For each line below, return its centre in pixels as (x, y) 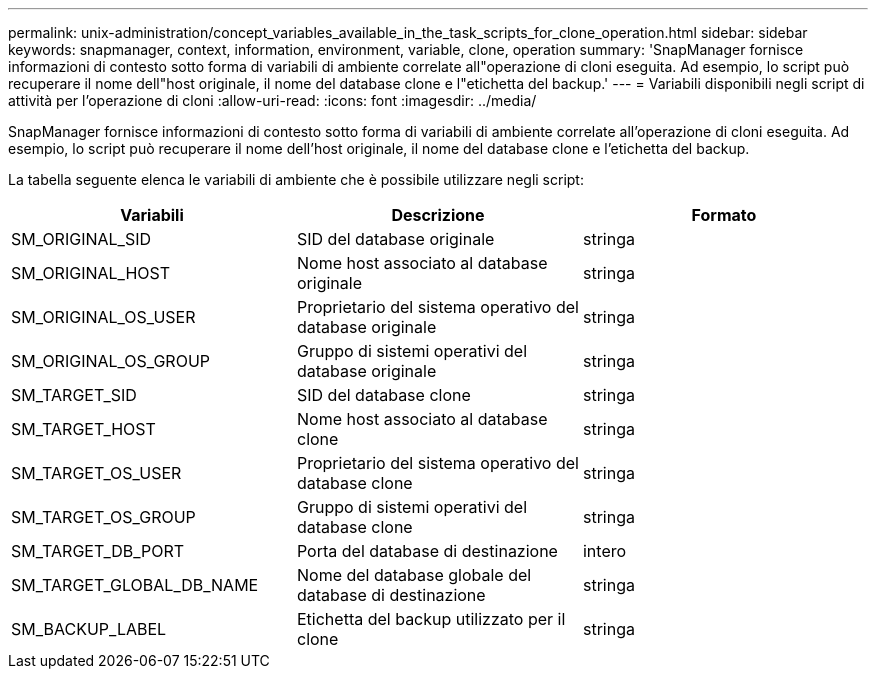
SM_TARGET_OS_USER (96, 473)
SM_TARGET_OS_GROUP (103, 517)
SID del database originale (395, 239)
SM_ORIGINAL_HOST (91, 273)
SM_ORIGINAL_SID (81, 239)
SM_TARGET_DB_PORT (98, 551)
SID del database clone (383, 395)
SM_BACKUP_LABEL (89, 629)
